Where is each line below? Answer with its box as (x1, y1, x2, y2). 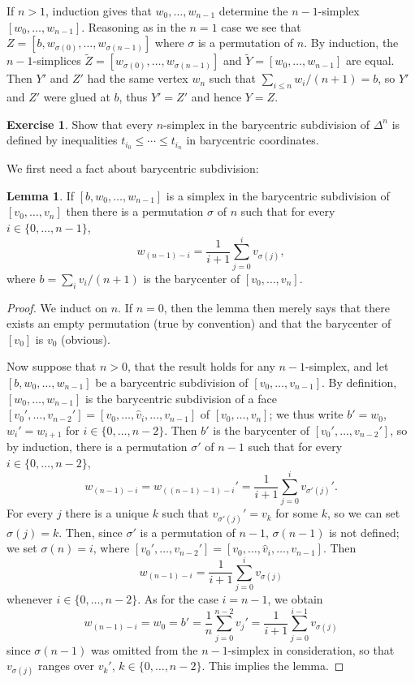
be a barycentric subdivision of (95, 373, 249, 390)
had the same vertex (87, 70, 188, 87)
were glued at (43, 88, 110, 105)
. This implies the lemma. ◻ (201, 657, 344, 674)
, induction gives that (45, 2, 152, 19)
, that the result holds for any (127, 358, 275, 375)
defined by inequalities (6, 131, 118, 148)
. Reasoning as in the (81, 18, 186, 35)
